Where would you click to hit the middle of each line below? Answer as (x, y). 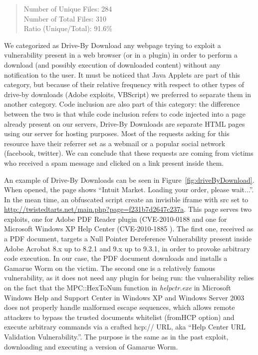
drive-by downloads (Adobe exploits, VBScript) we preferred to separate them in (128, 94)
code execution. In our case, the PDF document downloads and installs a (116, 258)
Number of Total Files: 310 (65, 18)
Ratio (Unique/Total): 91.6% (68, 28)
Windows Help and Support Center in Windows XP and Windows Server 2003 (124, 297)
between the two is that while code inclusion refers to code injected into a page (125, 113)
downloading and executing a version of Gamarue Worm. (91, 346)
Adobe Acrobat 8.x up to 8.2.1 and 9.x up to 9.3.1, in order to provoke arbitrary (127, 248)
